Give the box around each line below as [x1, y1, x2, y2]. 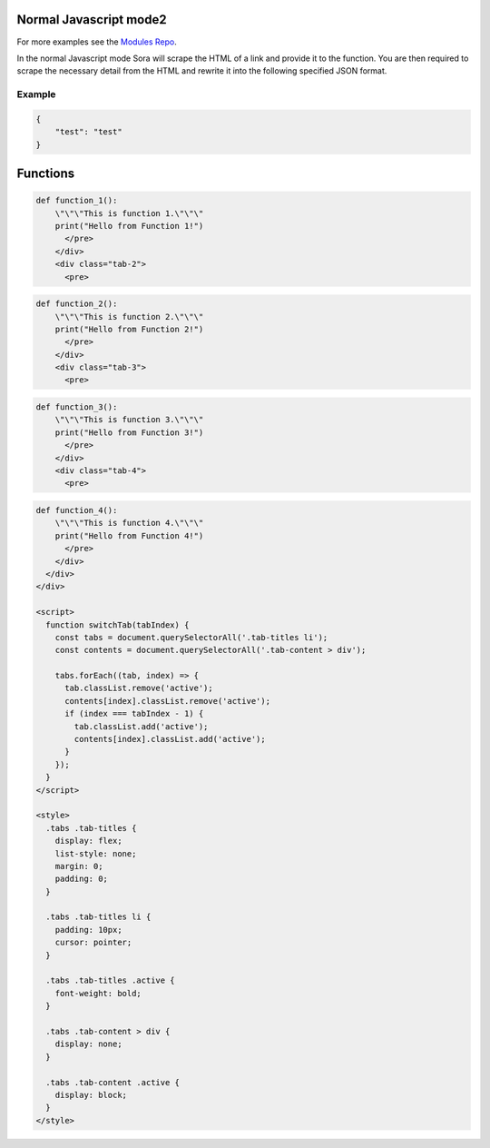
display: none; [54, 1039, 122, 1049]
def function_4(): [35, 505, 118, 515]
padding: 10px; [54, 925, 122, 935]
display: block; [54, 1090, 127, 1100]
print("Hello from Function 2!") [54, 323, 204, 334]
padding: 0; [54, 874, 109, 885]
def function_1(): [35, 195, 118, 206]
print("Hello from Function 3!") [54, 427, 204, 438]
